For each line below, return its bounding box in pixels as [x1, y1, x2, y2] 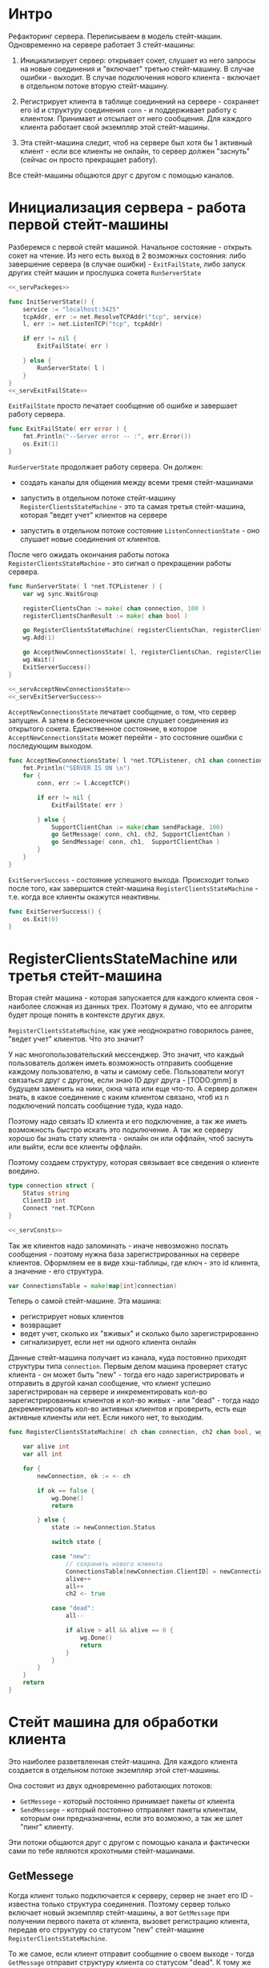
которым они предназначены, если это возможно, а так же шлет [19, 1813, 243, 1823]
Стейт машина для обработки [8, 1713, 219, 1731]
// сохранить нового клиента [65, 1559, 163, 1568]
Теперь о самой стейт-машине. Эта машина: [8, 1296, 162, 1306]
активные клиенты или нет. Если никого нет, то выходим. [8, 1412, 204, 1422]
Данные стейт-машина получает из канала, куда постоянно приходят [8, 1353, 247, 1363]
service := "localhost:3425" [22, 305, 120, 313]
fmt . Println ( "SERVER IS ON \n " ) [22, 764, 130, 772]
